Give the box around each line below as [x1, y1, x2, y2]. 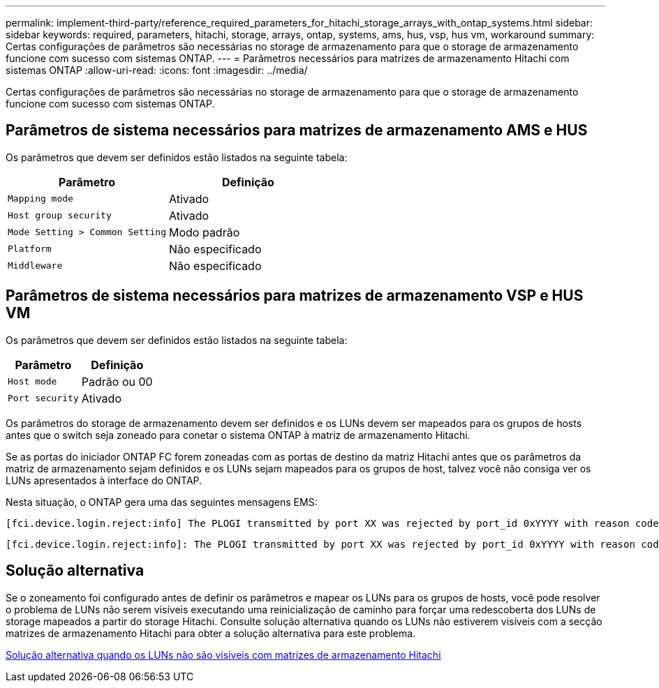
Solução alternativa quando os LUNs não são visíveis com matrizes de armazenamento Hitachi [6, 648, 441, 661]
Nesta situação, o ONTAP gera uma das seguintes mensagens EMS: [6, 495, 318, 508]
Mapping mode [8, 193, 73, 204]
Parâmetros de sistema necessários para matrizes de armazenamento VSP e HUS [6, 287, 584, 305]
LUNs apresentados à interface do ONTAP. [6, 474, 202, 486]
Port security [8, 393, 79, 404]
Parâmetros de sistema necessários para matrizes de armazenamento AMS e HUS [6, 121, 588, 140]
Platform [8, 244, 52, 255]
